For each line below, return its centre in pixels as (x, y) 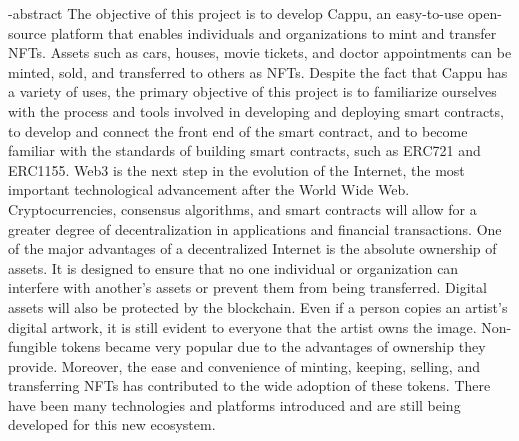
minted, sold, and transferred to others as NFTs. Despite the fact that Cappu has (258, 71)
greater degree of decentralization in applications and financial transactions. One (255, 228)
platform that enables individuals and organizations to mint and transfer (273, 32)
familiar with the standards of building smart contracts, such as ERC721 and (244, 150)
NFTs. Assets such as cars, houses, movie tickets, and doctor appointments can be (260, 52)
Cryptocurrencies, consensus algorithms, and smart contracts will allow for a (242, 208)
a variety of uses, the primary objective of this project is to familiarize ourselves (252, 91)
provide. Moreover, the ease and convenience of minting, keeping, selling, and (244, 365)
